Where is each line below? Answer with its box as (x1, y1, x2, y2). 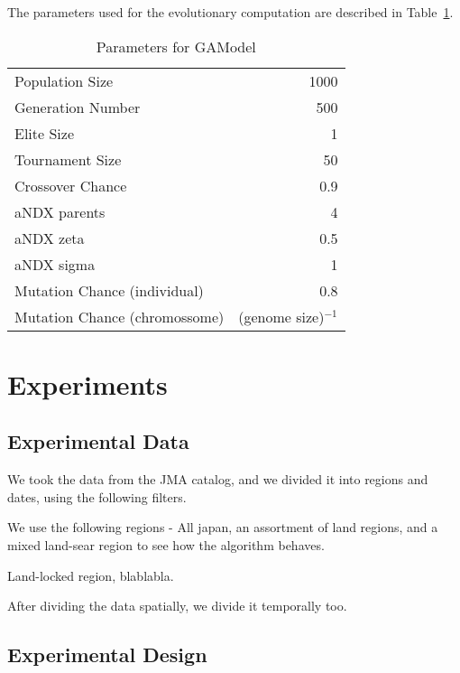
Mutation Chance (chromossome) (14, 305, 225, 327)
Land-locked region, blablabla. (7, 566, 174, 584)
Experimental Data (7, 427, 189, 455)
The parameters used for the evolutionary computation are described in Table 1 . (7, 3, 454, 21)
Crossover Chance (14, 174, 127, 196)
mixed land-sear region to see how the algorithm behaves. (7, 535, 325, 554)
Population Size (14, 70, 114, 91)
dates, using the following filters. (7, 487, 187, 506)
